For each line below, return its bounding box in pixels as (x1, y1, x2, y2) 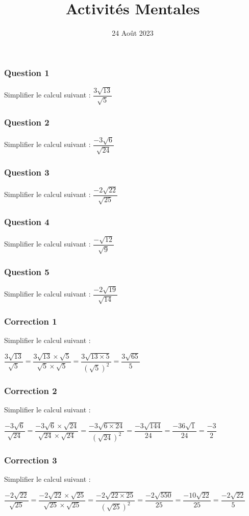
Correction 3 (4, 453, 57, 466)
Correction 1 (4, 314, 57, 327)
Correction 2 (4, 384, 57, 397)
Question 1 (4, 66, 49, 79)
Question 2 (4, 116, 49, 129)
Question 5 (4, 265, 49, 278)
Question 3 (4, 165, 49, 178)
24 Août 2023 (112, 28, 154, 38)
